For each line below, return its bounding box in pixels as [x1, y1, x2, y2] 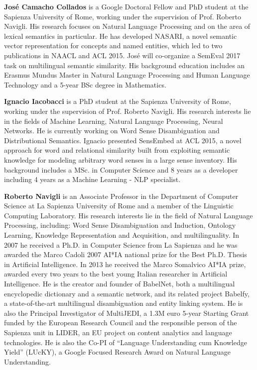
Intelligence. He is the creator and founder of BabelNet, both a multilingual [4, 278, 235, 289]
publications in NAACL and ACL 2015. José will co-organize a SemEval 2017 [4, 50, 241, 60]
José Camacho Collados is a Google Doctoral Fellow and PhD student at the [4, 1, 249, 11]
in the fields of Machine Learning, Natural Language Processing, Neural [4, 115, 223, 126]
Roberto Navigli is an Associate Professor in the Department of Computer [4, 190, 239, 201]
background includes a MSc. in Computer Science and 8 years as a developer [4, 164, 238, 175]
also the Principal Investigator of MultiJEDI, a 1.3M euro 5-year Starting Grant [4, 307, 249, 318]
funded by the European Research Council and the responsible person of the [4, 317, 237, 328]
